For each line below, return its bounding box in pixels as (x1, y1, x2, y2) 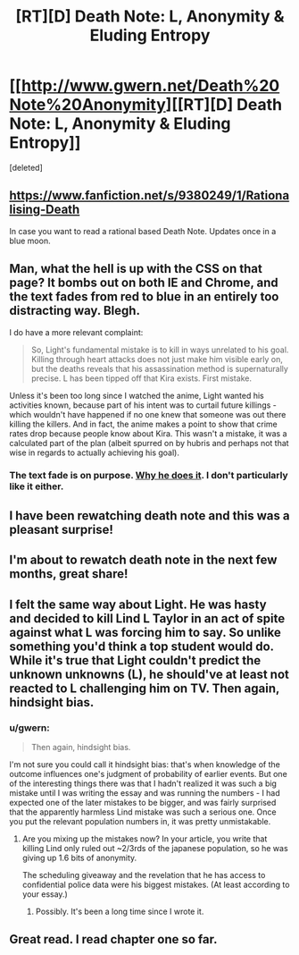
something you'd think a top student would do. (9, 638, 274, 654)
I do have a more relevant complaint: (9, 326, 144, 337)
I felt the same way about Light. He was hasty (9, 596, 267, 612)
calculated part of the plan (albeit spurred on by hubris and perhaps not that (9, 437, 289, 448)
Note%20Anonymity (9, 95, 167, 115)
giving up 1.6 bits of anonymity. (21, 852, 137, 863)
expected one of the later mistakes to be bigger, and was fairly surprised (9, 797, 277, 807)
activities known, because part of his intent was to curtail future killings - (9, 400, 277, 410)
